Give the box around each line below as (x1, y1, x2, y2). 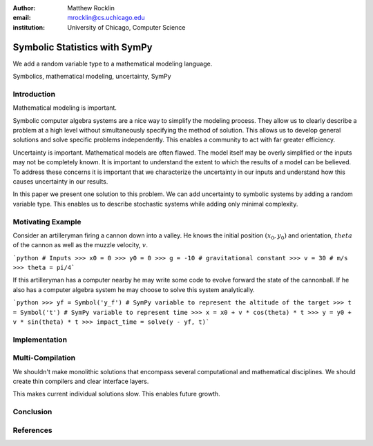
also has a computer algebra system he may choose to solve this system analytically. (12, 285, 255, 293)
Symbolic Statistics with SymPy (12, 41, 153, 53)
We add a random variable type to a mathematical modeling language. (12, 59, 213, 68)
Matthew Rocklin (67, 4, 115, 12)
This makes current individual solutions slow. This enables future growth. (12, 390, 220, 398)
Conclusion (12, 407, 52, 417)
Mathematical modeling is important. (12, 104, 117, 112)
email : (12, 14, 31, 22)
